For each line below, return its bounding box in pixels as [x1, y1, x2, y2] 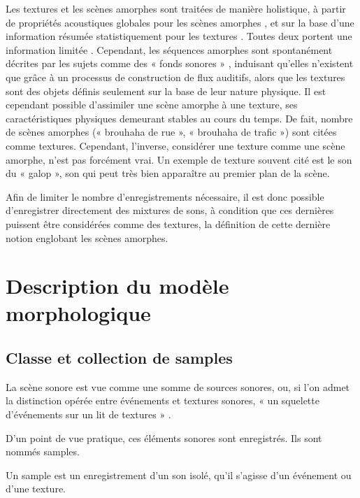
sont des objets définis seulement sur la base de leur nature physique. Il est [6, 83, 326, 98]
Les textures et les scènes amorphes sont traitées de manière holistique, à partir [6, 1, 346, 15]
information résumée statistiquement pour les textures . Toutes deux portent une [6, 29, 352, 43]
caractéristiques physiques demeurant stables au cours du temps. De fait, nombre [6, 111, 353, 125]
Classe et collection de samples [6, 347, 233, 369]
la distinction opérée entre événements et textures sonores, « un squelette [6, 393, 319, 408]
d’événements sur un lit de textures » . [6, 407, 171, 422]
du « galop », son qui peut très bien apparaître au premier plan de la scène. [6, 166, 330, 180]
